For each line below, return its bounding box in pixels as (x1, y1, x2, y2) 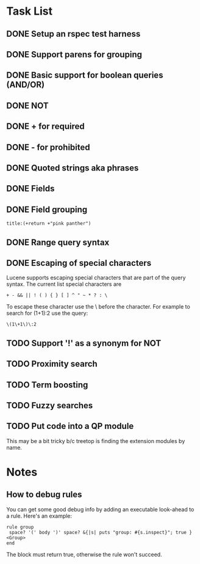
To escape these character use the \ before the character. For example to (6, 303, 190, 310)
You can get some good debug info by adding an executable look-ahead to (6, 505, 195, 513)
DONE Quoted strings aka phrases (6, 163, 139, 173)
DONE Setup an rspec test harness (6, 29, 141, 39)
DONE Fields (6, 183, 55, 194)
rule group (6, 524, 34, 530)
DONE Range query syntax (6, 237, 110, 247)
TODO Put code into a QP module (6, 421, 134, 431)
